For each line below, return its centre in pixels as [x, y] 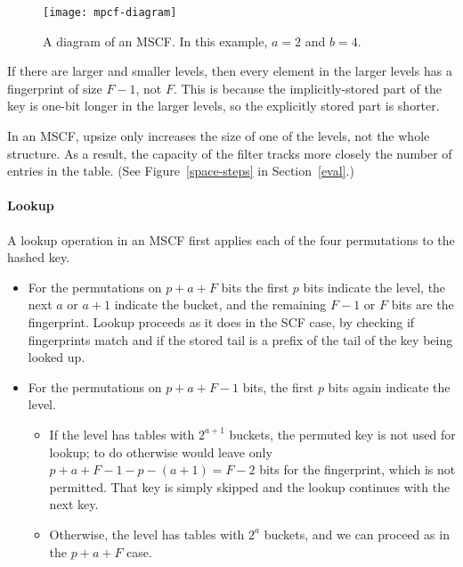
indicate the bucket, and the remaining [220, 304]
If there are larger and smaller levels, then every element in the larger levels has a [230, 71]
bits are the [422, 304]
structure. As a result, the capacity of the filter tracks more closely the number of [230, 153]
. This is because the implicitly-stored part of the [308, 88]
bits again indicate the [389, 386]
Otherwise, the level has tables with [147, 534]
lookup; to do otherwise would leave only [161, 452]
